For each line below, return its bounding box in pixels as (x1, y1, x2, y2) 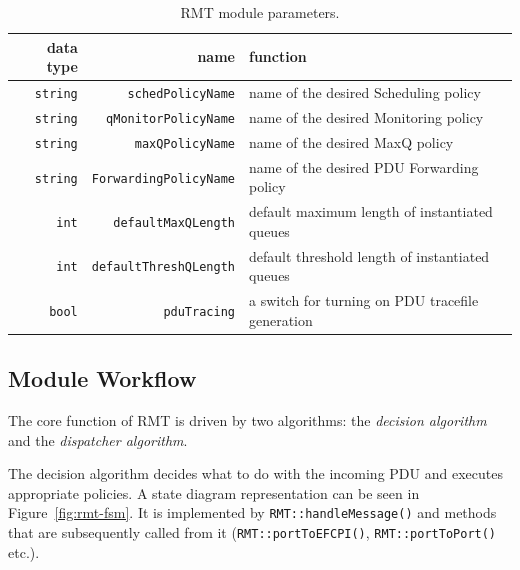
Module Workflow (8, 363, 197, 394)
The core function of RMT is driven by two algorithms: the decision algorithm (8, 409, 487, 430)
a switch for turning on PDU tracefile (248, 290, 479, 311)
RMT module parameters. (180, 2, 340, 22)
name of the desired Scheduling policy (248, 82, 481, 103)
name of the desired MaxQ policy (248, 131, 454, 152)
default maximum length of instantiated (248, 201, 493, 222)
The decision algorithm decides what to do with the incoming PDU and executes (8, 463, 503, 484)
